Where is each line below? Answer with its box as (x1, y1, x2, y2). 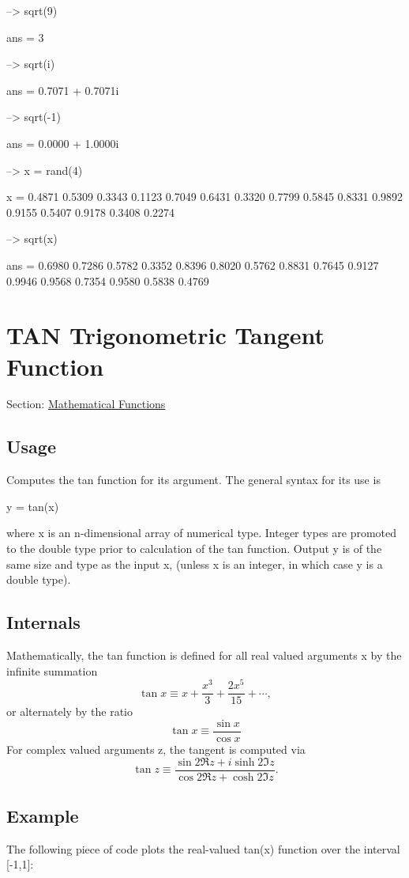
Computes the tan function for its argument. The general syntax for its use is (6, 471, 381, 488)
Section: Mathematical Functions (6, 395, 166, 412)
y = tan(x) (6, 498, 59, 514)
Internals (6, 610, 81, 634)
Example (6, 804, 79, 828)
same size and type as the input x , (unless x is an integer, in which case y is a (6, 555, 383, 572)
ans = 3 (6, 28, 44, 45)
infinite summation (6, 662, 98, 679)
